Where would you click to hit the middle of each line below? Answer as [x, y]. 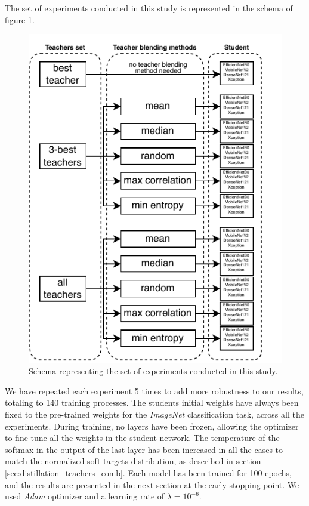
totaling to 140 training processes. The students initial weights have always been [152, 402]
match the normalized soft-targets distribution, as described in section [133, 461]
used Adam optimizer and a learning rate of [85, 496]
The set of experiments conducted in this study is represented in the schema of [149, 8]
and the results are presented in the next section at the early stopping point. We [152, 484]
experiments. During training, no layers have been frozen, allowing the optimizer [152, 426]
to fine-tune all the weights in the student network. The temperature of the [142, 438]
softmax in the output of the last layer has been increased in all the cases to [144, 449]
